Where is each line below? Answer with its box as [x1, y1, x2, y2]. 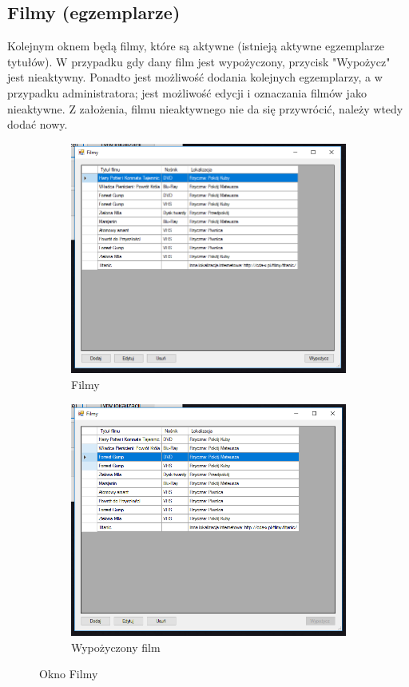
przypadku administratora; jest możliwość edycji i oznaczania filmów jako [7, 84, 367, 101]
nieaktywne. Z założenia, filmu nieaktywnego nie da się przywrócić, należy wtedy [7, 100, 403, 117]
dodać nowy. [7, 116, 68, 133]
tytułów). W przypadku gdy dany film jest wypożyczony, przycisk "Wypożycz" [7, 53, 391, 69]
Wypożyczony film [71, 638, 161, 655]
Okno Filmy [39, 665, 98, 682]
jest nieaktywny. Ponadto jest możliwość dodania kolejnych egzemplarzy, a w [7, 69, 383, 85]
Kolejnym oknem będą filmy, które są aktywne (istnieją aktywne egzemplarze [7, 38, 384, 54]
